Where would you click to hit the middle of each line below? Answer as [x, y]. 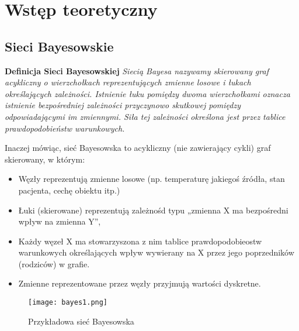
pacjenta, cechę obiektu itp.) [69, 190]
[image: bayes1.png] [68, 303]
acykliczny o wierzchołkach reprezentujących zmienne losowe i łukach [128, 82]
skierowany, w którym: [45, 159]
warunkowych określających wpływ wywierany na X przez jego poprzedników [156, 252]
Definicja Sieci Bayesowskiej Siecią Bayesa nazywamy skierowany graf [137, 70]
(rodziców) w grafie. [54, 263]
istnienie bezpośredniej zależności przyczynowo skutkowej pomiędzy [123, 105]
